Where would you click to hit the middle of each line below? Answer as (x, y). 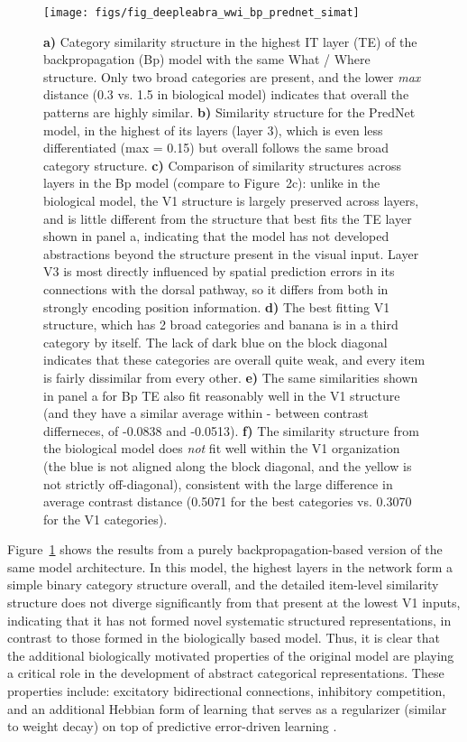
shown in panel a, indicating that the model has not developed (216, 236)
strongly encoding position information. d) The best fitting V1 (217, 306)
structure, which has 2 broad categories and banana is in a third (221, 325)
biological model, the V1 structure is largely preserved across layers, (231, 200)
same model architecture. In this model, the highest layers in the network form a (230, 566)
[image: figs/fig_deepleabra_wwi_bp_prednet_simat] (201, 13)
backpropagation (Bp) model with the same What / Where (207, 59)
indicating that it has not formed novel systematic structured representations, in (229, 620)
